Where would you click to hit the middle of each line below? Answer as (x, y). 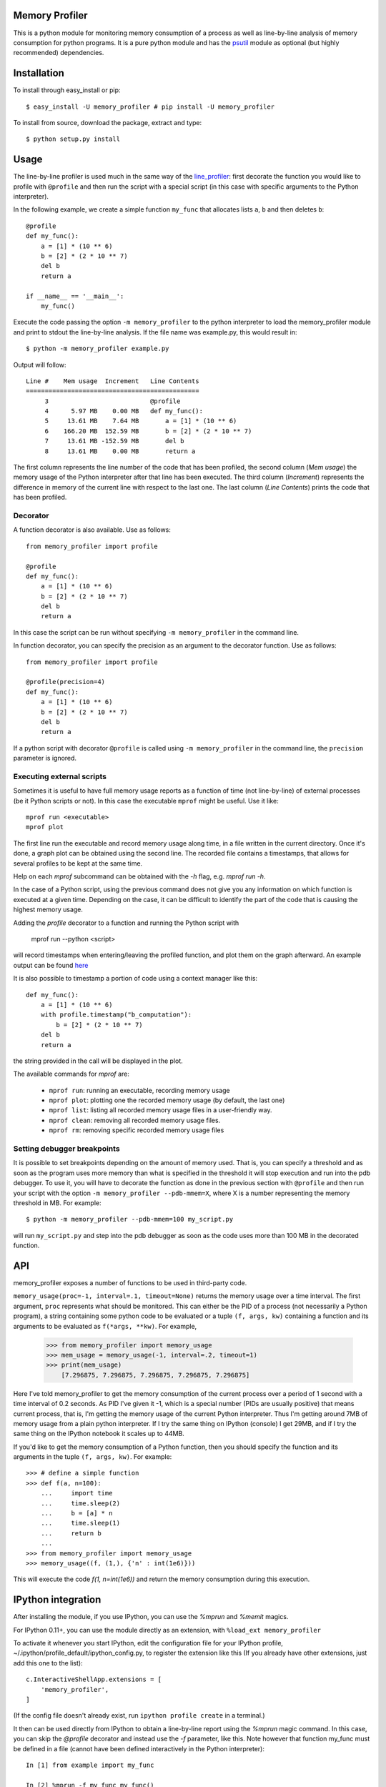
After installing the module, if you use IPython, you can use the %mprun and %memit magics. (151, 1617)
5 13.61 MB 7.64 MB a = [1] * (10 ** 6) (141, 421)
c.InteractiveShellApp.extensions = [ (94, 1679)
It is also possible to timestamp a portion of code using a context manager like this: (135, 979)
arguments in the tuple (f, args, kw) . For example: (93, 1457)
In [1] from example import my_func (90, 1765)
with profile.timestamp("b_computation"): (116, 1015)
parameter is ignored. (45, 758)
